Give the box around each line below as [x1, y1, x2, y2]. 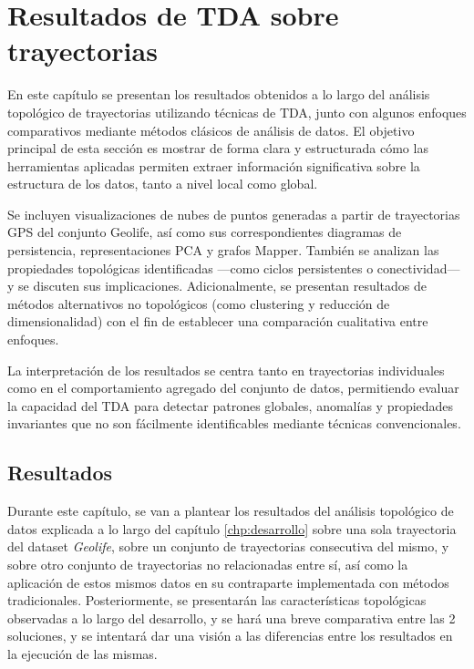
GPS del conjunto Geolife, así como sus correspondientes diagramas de [7, 222, 402, 242]
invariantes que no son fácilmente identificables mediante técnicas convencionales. [7, 414, 461, 433]
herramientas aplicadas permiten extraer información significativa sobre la [7, 156, 420, 175]
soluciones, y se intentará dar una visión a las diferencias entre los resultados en [7, 626, 453, 645]
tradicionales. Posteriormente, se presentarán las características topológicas [7, 591, 427, 610]
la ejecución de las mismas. [7, 643, 158, 663]
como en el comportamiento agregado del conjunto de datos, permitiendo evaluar [7, 378, 459, 397]
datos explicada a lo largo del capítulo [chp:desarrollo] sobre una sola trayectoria [7, 519, 457, 538]
